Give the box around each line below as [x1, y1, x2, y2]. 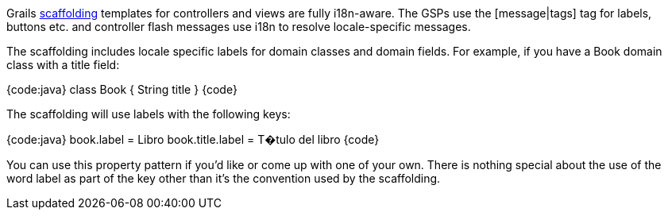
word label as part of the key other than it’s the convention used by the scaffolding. [6, 172, 441, 185]
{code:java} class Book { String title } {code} [6, 83, 237, 96]
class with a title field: [6, 58, 120, 71]
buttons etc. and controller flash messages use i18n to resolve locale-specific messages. [6, 20, 471, 33]
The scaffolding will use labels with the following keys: [6, 107, 291, 121]
